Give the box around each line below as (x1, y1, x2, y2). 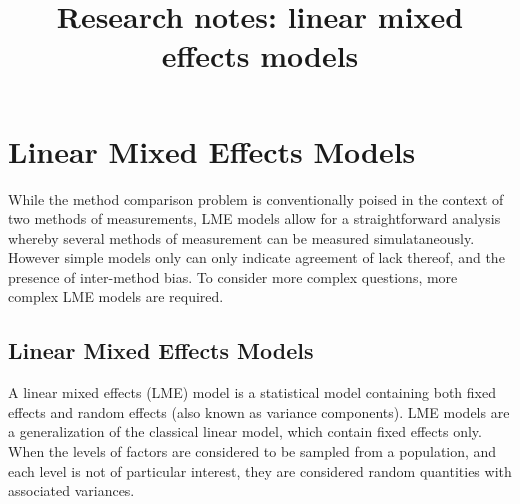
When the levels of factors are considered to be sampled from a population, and (8, 441, 497, 462)
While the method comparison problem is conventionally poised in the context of (8, 188, 504, 209)
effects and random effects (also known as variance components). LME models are (8, 401, 510, 422)
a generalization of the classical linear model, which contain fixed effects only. (8, 421, 482, 442)
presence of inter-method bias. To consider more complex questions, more (8, 266, 458, 287)
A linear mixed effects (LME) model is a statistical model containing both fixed (8, 382, 496, 403)
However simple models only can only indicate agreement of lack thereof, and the (8, 247, 505, 268)
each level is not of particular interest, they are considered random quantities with (8, 460, 512, 481)
